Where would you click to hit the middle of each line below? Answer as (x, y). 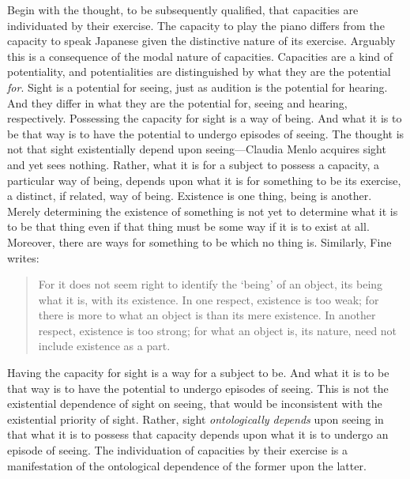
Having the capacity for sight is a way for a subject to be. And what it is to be (198, 373)
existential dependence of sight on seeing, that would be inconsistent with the (195, 404)
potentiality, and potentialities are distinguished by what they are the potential (199, 72)
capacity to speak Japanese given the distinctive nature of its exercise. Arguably (201, 41)
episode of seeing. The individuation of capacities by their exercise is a (177, 450)
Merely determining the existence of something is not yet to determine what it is (203, 211)
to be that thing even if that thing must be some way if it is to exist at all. (188, 226)
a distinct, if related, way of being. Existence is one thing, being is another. (190, 196)
